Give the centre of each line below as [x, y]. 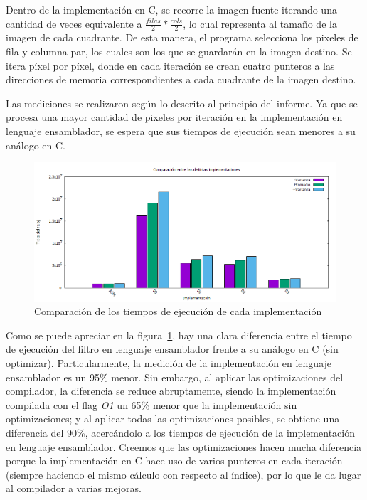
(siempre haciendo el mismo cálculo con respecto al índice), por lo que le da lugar [183, 474]
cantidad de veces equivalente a [74, 23]
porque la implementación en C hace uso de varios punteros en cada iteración [174, 461]
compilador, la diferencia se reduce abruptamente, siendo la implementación [171, 391]
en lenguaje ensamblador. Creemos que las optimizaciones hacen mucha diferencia [184, 446]
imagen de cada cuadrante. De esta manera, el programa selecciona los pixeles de [182, 37]
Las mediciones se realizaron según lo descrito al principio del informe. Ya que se [182, 103]
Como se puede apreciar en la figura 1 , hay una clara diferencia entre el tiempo [179, 335]
